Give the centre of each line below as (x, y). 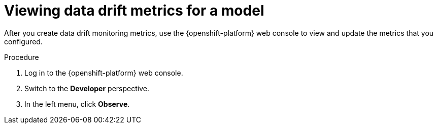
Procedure (22, 57)
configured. (23, 41)
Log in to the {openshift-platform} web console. (104, 73)
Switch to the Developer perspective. (87, 88)
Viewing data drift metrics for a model (134, 11)
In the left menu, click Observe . (77, 104)
